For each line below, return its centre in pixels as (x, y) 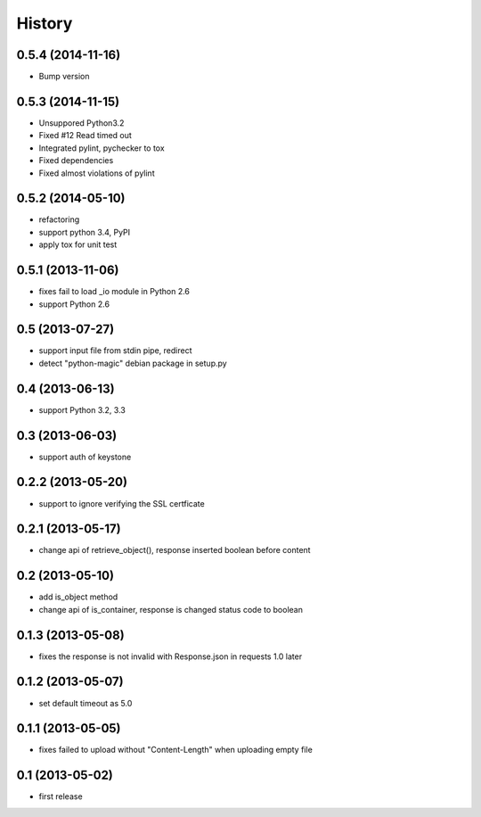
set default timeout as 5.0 (86, 703)
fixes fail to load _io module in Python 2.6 (114, 292)
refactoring (59, 219)
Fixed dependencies (76, 161)
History (45, 23)
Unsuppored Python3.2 (82, 123)
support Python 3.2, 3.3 (82, 409)
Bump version (64, 77)
